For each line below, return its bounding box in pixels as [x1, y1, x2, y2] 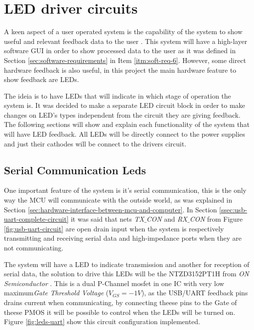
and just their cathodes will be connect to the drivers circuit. [4, 138, 187, 148]
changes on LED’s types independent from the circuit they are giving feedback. [4, 109, 241, 120]
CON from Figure [190, 214, 243, 224]
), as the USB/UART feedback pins [141, 288, 248, 298]
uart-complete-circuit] [4, 214, 69, 224]
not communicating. [4, 243, 63, 253]
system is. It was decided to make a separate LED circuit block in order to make [4, 100, 245, 110]
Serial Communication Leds [4, 162, 146, 177]
